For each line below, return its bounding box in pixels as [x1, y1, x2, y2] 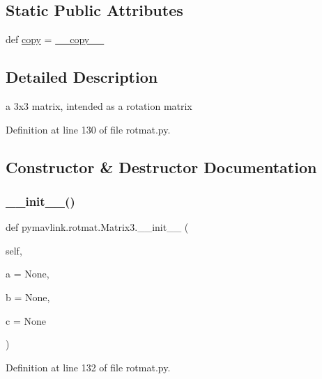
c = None [6, 313, 46, 328]
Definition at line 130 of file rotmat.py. [6, 122, 171, 136]
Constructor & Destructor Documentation [6, 156, 317, 177]
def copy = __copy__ [6, 32, 105, 47]
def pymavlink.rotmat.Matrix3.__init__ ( [6, 220, 189, 234]
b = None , [6, 289, 50, 304]
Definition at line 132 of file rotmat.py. [6, 360, 171, 374]
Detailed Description [6, 66, 158, 88]
